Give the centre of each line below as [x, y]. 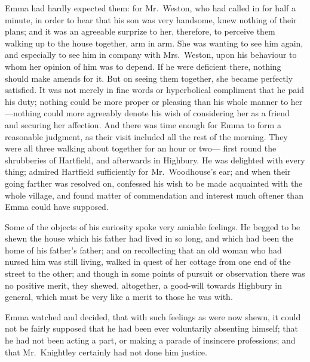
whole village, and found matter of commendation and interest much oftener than [154, 195]
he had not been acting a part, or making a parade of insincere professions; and [150, 340]
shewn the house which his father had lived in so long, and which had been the [149, 238]
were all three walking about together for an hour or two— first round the [141, 148]
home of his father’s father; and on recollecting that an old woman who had [143, 250]
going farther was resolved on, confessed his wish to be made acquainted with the [154, 183]
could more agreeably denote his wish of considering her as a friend [167, 113]
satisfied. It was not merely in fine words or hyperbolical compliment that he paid [154, 90]
